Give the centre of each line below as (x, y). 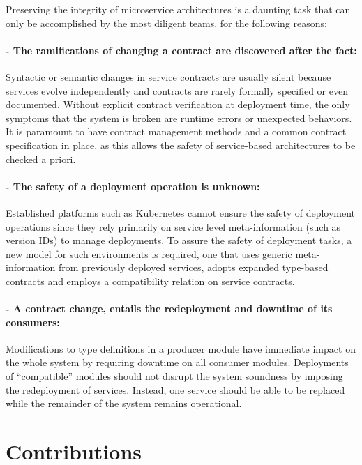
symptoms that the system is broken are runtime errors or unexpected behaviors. (179, 117)
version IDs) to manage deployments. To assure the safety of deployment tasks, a (179, 240)
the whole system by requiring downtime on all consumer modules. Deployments (177, 362)
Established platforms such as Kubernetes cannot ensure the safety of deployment (181, 212)
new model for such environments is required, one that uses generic (149, 253)
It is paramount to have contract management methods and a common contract (176, 131)
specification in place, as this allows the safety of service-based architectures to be (181, 145)
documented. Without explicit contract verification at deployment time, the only (178, 104)
